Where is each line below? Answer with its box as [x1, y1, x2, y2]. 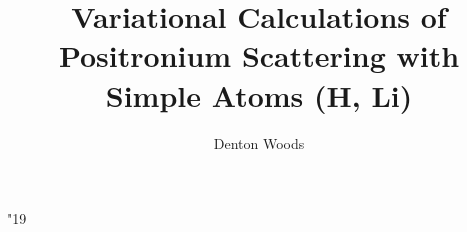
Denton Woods [213, 132, 305, 153]
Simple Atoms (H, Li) [105, 74, 413, 115]
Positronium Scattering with [58, 35, 460, 76]
